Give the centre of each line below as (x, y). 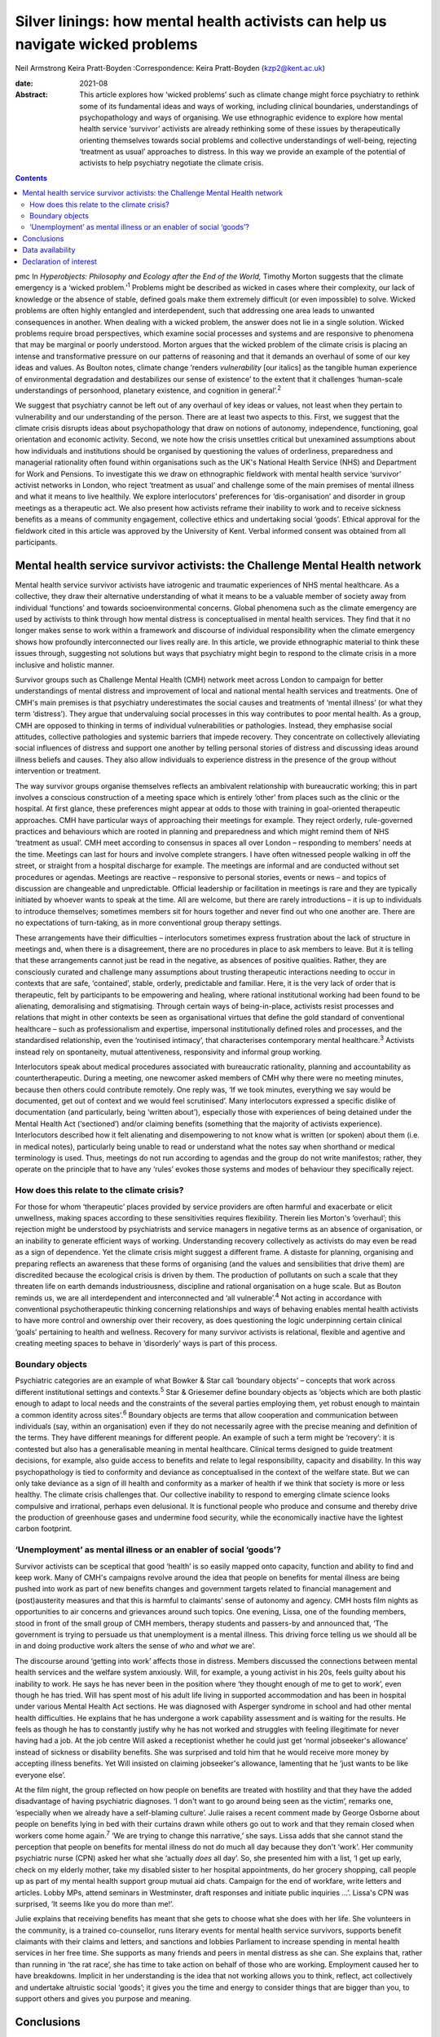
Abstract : (31, 95)
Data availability (49, 250)
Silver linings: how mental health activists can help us (201, 21)
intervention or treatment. (58, 771)
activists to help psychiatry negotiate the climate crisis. (172, 163)
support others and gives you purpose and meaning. (103, 1999)
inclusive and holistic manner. (65, 665)
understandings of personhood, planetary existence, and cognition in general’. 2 (148, 389)
